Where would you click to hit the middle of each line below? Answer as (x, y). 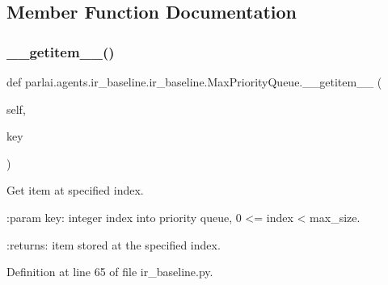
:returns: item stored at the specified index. (114, 244)
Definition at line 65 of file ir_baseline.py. (110, 272)
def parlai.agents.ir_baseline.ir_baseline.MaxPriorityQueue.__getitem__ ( (194, 82)
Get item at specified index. (75, 190)
